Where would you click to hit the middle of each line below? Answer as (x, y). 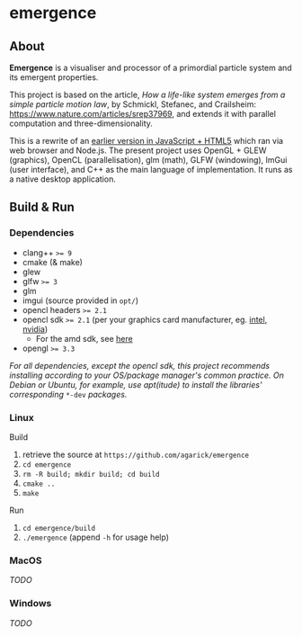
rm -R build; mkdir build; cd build (91, 474)
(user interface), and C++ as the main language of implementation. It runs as (151, 170)
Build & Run (42, 207)
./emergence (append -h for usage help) (95, 537)
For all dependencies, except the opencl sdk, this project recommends (140, 365)
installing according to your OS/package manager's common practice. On (147, 375)
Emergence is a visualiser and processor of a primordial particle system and (151, 67)
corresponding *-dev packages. (68, 394)
